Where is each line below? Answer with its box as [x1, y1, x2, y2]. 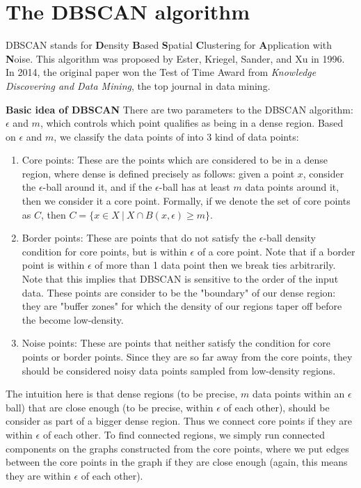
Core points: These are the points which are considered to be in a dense [22, 152, 328, 167]
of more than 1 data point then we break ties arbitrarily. [95, 258, 336, 272]
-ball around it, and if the [42, 180, 152, 194]
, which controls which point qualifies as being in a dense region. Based [40, 116, 344, 130]
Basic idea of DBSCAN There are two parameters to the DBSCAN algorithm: [6, 102, 353, 116]
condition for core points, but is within [22, 244, 187, 258]
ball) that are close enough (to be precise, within [6, 400, 214, 414]
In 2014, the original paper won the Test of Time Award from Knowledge [6, 65, 316, 79]
